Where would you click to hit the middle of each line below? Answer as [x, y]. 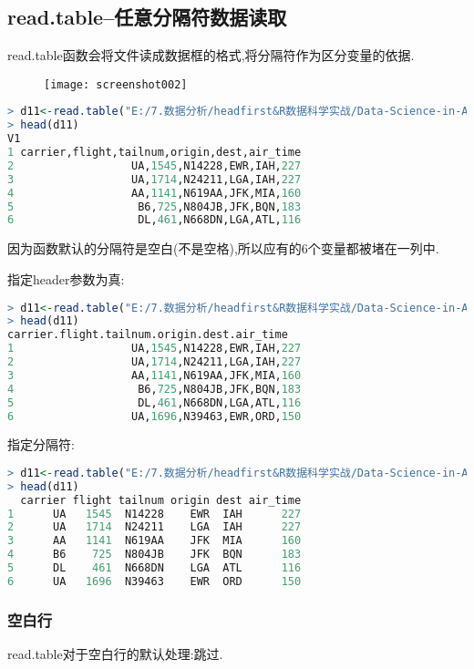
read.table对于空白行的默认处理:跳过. [115, 654]
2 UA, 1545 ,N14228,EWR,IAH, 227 [155, 165]
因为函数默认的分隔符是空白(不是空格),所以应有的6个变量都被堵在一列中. [223, 248]
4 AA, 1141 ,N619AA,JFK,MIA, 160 [155, 193]
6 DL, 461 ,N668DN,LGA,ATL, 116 [155, 220]
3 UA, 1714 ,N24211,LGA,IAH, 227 [155, 179]
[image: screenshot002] [116, 84]
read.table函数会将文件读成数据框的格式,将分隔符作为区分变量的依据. [211, 55]
